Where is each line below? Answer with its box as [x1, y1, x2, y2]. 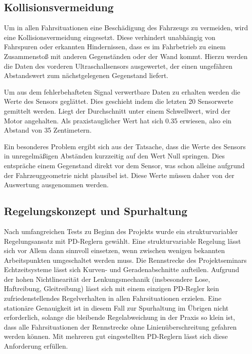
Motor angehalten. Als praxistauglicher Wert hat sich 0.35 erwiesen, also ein [4, 115, 232, 125]
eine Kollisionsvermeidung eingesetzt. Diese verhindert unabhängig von [4, 32, 215, 42]
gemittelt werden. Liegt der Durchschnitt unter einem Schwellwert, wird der [4, 105, 231, 116]
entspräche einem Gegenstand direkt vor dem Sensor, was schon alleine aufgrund [4, 160, 245, 170]
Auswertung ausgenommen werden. [4, 179, 109, 190]
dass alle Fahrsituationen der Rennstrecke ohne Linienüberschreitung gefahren [4, 321, 237, 332]
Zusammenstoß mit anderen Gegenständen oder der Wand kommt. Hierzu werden [4, 51, 248, 61]
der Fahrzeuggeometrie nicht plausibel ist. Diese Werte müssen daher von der [4, 170, 234, 180]
